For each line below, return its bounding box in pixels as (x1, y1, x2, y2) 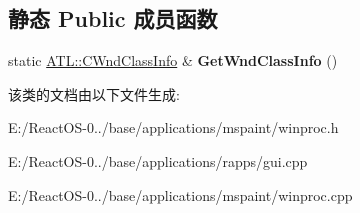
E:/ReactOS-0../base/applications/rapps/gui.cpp (8, 150, 308, 171)
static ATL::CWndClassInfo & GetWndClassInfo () (8, 50, 338, 71)
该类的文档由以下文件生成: (8, 83, 180, 104)
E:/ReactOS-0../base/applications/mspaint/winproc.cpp (8, 184, 353, 205)
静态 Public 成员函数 (8, 3, 218, 34)
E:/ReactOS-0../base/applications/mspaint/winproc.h (8, 117, 339, 138)
